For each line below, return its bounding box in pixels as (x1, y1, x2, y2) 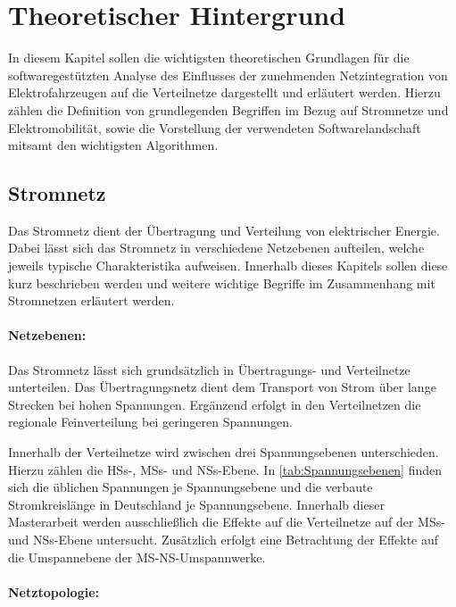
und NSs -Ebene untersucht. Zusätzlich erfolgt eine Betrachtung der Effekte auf (8, 530, 439, 548)
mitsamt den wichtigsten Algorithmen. (8, 136, 219, 154)
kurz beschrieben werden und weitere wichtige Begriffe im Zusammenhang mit (8, 273, 435, 292)
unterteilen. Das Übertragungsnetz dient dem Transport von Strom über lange (8, 378, 436, 396)
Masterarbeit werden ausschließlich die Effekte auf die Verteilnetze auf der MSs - (8, 512, 445, 531)
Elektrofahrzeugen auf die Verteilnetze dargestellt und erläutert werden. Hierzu (8, 83, 441, 102)
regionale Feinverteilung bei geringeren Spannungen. (8, 412, 293, 431)
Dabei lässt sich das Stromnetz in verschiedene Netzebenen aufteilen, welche (8, 238, 425, 257)
